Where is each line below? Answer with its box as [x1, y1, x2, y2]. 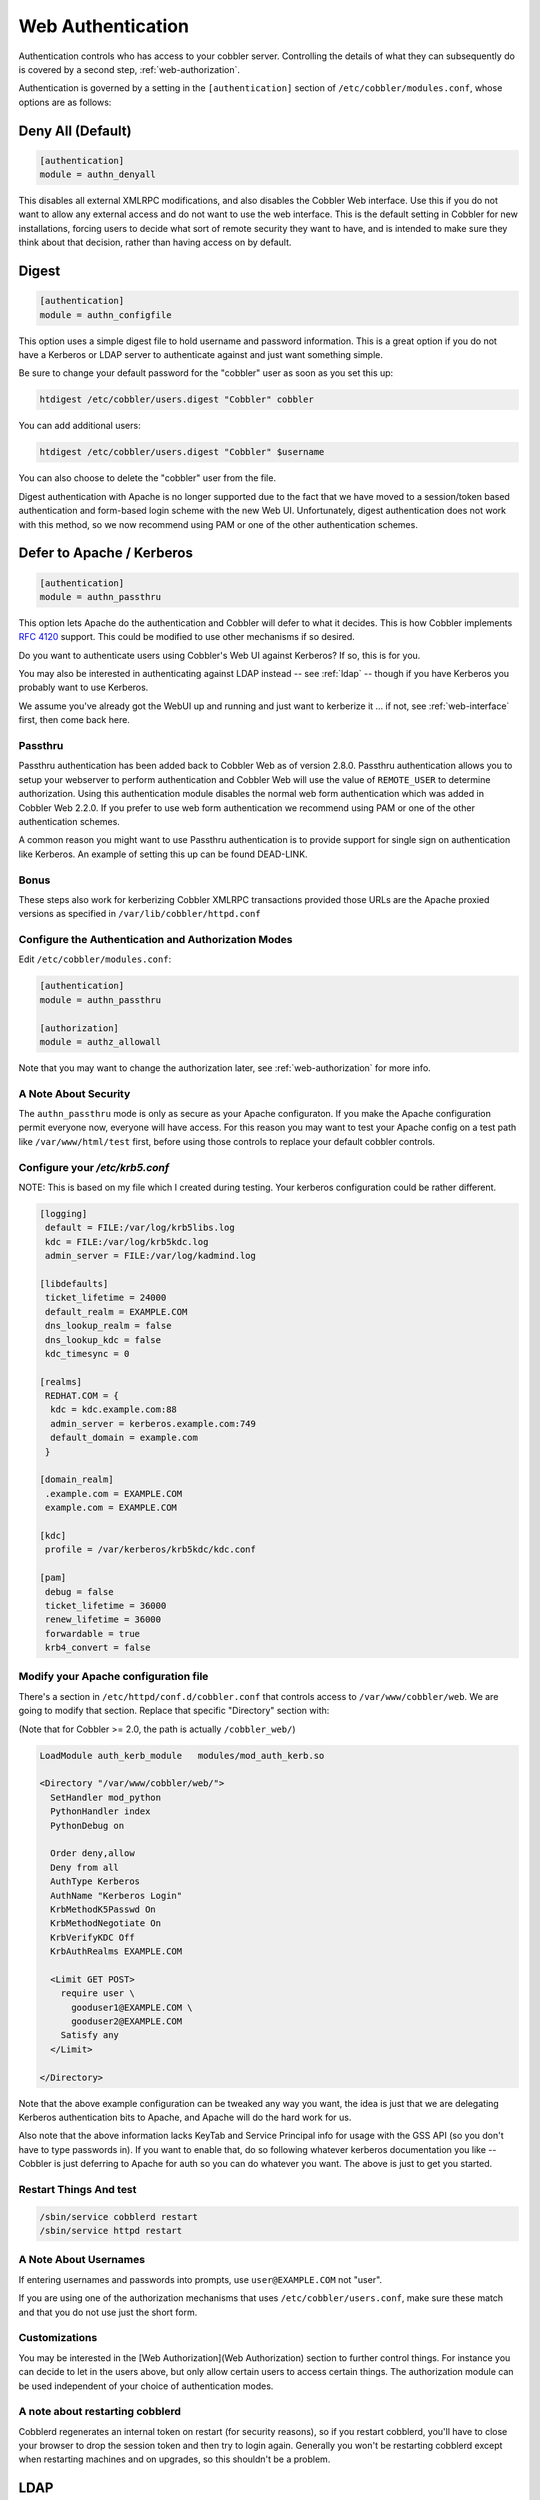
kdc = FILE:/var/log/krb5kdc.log [45, 1236, 209, 1247]
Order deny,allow [50, 1848, 135, 1859]
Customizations [18, 2331, 98, 2345]
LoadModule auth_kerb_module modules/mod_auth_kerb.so [39, 1750, 325, 1761]
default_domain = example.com [50, 1432, 199, 1444]
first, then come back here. [18, 714, 130, 726]
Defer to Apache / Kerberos [18, 545, 194, 562]
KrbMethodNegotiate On [50, 1918, 162, 1929]
